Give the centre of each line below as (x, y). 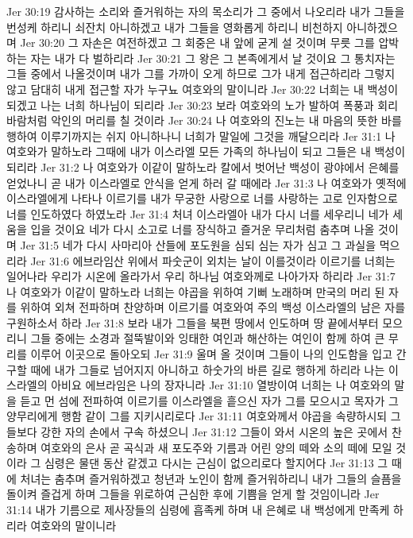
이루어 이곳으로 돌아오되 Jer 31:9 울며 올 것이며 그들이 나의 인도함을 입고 (212, 354)
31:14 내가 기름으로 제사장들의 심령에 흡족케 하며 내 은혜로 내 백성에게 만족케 (198, 509)
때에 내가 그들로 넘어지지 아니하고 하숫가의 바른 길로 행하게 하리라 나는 (208, 369)
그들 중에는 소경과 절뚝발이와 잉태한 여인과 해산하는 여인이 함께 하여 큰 (208, 338)
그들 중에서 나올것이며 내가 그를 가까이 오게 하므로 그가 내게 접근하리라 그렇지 (201, 74)
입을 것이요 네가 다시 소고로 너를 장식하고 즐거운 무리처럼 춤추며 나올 (203, 229)
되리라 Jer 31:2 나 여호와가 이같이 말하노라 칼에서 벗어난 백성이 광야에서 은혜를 (203, 166)
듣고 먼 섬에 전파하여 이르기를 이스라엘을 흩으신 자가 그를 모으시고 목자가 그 (209, 400)
